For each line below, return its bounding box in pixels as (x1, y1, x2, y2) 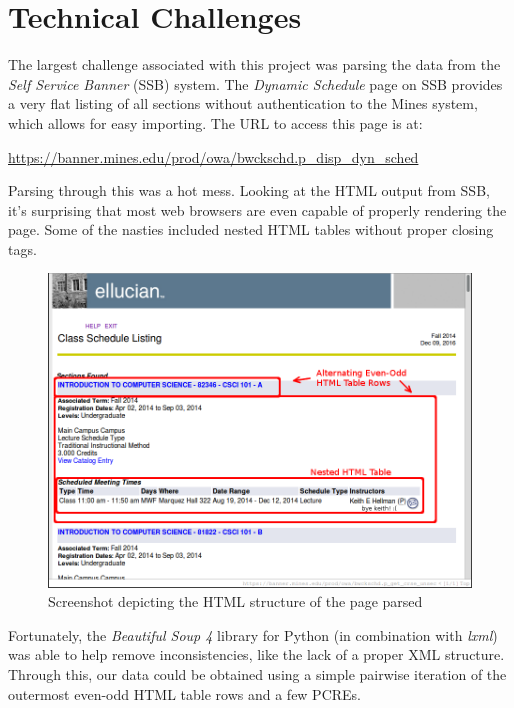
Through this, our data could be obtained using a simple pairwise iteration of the (8, 664, 507, 685)
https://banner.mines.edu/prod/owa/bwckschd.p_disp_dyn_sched (8, 146, 419, 167)
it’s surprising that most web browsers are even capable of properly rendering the (8, 199, 507, 220)
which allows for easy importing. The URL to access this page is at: (8, 112, 423, 133)
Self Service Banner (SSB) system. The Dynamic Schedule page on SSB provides (8, 73, 503, 94)
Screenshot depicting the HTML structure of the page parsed (48, 591, 423, 612)
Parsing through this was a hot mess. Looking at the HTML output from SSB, (8, 180, 490, 201)
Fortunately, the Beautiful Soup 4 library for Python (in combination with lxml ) (8, 624, 498, 645)
